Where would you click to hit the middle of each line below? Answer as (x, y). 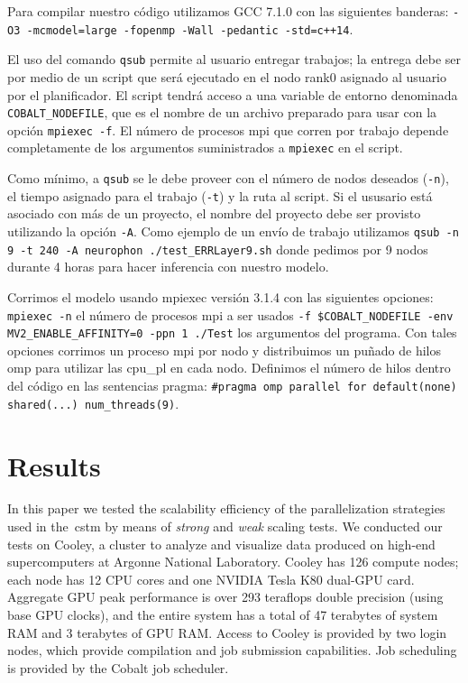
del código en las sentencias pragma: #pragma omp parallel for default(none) (232, 386)
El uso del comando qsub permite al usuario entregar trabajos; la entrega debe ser (234, 59)
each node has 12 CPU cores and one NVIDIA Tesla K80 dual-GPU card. (211, 579)
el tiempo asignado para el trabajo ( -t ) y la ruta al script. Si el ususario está (220, 195)
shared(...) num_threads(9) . (93, 403)
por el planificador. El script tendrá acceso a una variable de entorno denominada (233, 94)
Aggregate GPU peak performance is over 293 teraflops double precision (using (225, 597)
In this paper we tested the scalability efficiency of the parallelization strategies (226, 508)
